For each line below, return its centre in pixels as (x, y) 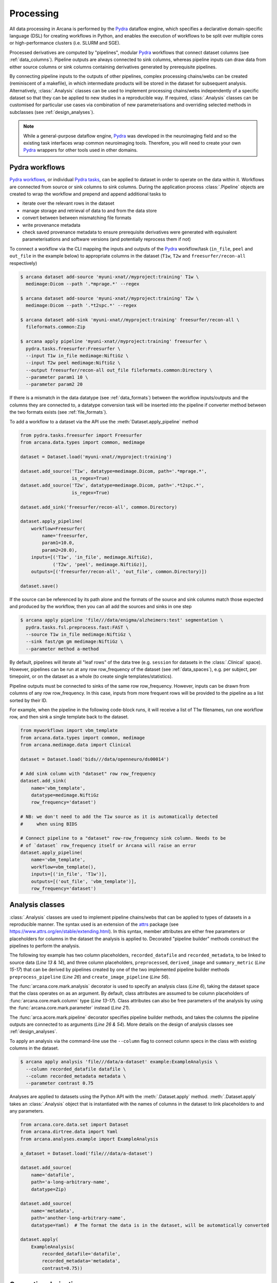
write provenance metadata (51, 225)
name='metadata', (53, 1211)
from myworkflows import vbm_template (69, 731)
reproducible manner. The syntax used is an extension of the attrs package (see (94, 924)
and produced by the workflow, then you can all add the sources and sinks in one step (101, 607)
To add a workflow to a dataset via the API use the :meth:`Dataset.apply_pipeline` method (104, 421)
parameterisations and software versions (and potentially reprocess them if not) (107, 239)
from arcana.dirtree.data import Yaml (69, 1132)
